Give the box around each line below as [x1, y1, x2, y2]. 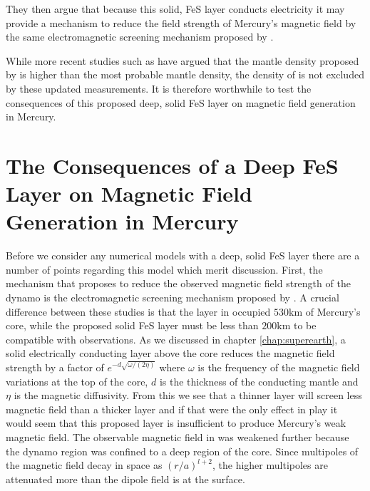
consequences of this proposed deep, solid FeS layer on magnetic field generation [6, 95, 356, 110]
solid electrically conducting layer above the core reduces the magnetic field [6, 346, 335, 361]
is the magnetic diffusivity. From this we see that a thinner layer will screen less [14, 388, 362, 403]
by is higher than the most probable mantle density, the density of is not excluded [6, 67, 364, 82]
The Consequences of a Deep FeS [6, 150, 339, 180]
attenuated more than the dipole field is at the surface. [6, 471, 245, 486]
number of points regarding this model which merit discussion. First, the [6, 262, 323, 276]
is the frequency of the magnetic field [197, 360, 360, 374]
